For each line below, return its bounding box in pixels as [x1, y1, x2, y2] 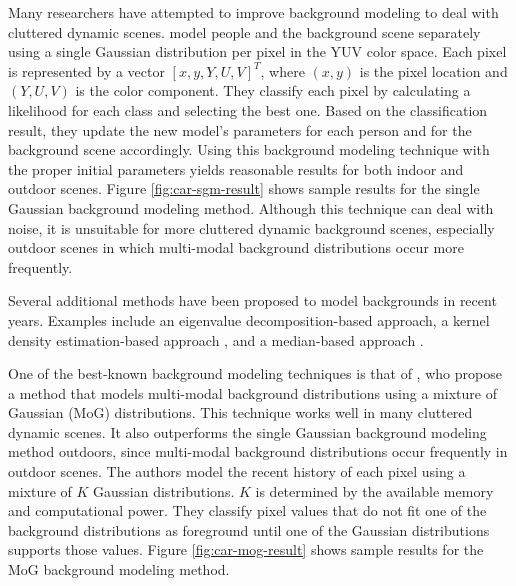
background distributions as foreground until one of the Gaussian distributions [8, 519, 490, 540]
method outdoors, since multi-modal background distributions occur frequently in [8, 441, 508, 462]
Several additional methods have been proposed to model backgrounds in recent [8, 290, 497, 311]
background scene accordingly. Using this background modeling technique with [8, 139, 490, 160]
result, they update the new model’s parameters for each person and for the [8, 119, 472, 140]
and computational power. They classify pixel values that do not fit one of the [8, 500, 487, 521]
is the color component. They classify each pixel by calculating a [75, 80, 471, 101]
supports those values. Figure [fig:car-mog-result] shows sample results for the [8, 539, 484, 560]
